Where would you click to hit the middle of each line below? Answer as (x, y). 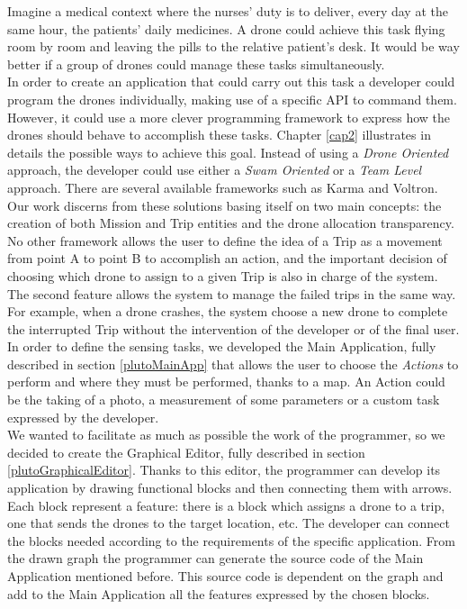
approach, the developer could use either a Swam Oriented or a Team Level (215, 170)
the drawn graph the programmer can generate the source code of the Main (216, 558)
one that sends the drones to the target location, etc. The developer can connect (229, 523)
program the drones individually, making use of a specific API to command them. (232, 99)
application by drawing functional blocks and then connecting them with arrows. (230, 488)
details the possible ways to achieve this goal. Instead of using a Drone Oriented (228, 152)
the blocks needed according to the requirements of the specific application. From (231, 540)
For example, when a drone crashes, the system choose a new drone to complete (228, 311)
